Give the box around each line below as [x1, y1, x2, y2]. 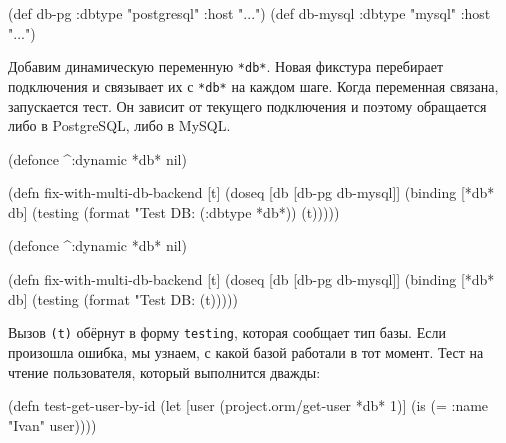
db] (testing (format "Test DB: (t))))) [8, 288, 238, 309]
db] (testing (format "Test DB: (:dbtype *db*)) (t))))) [8, 201, 340, 222]
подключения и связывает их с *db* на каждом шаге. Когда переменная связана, [8, 75, 499, 96]
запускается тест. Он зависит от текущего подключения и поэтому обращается [8, 95, 487, 116]
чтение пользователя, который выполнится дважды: [8, 361, 321, 382]
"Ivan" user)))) [8, 414, 97, 435]
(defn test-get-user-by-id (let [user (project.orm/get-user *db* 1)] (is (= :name [8, 395, 489, 416]
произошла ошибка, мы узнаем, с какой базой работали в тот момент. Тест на [8, 341, 484, 362]
